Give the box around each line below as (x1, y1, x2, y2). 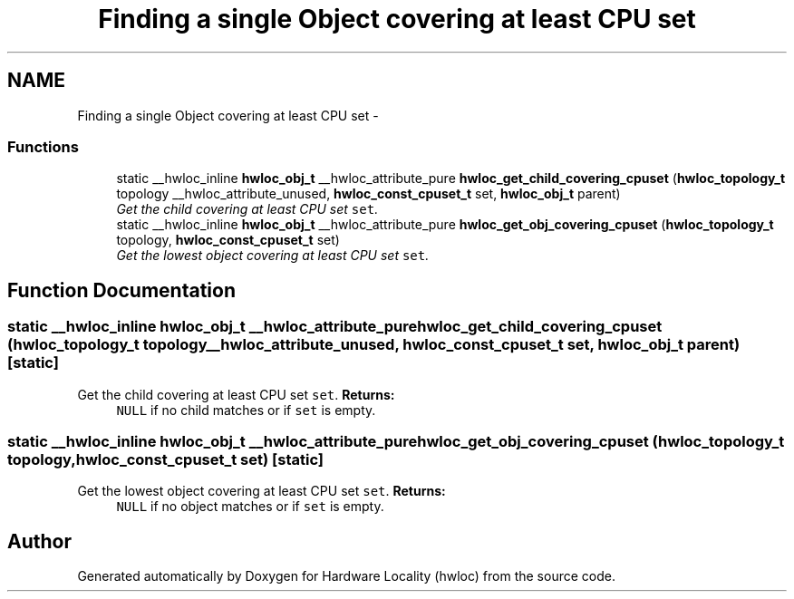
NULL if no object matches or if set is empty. (116, 498, 384, 515)
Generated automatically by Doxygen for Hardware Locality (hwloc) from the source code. (77, 568, 615, 585)
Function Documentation (7, 278, 236, 302)
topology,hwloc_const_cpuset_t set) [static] (7, 449, 324, 469)
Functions (7, 137, 79, 156)
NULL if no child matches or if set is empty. (116, 401, 376, 418)
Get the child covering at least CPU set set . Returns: (77, 386, 395, 402)
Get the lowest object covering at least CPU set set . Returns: (77, 483, 446, 499)
